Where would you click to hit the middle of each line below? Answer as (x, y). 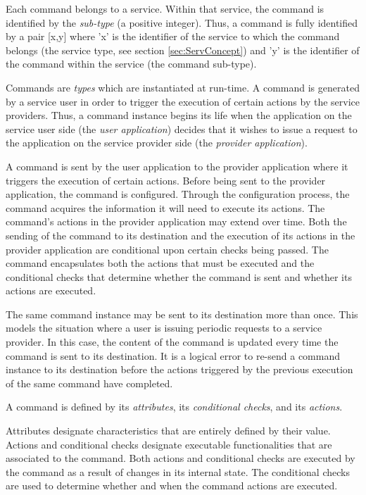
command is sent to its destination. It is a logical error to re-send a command (173, 355)
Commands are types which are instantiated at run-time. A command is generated (183, 87)
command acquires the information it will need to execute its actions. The (165, 207)
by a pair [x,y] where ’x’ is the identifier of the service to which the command (173, 36)
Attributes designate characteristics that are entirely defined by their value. (168, 431)
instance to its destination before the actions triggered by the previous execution (179, 369)
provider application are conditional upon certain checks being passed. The (167, 249)
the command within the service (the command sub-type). (131, 64)
